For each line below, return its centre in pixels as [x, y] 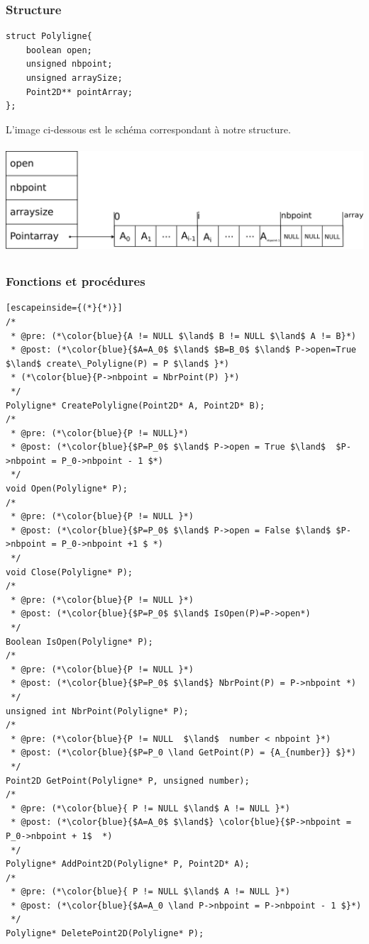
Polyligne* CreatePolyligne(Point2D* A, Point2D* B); [136, 405]
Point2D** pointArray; [79, 92]
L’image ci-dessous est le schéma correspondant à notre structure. [148, 129]
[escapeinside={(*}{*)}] [64, 308]
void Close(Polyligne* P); [69, 572]
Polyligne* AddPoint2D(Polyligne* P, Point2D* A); [128, 864]
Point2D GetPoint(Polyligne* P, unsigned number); [128, 781]
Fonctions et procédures [76, 281]
